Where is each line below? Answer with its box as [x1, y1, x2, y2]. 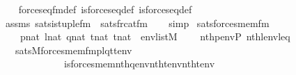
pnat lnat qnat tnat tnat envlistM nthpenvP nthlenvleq [20, 29, 290, 44]
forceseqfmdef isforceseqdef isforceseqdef [18, 2, 192, 16]
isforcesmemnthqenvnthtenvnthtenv [63, 56, 215, 71]
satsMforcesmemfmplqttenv [15, 42, 132, 57]
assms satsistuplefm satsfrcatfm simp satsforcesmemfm [5, 15, 270, 30]
